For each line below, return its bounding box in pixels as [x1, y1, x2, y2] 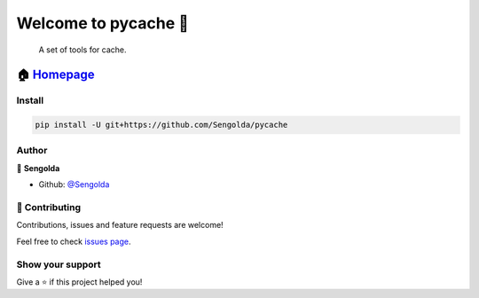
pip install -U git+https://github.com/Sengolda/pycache [35, 120, 288, 130]
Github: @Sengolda [38, 179, 110, 190]
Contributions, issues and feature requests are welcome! [16, 220, 224, 231]
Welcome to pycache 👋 [16, 13, 190, 33]
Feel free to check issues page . [16, 236, 131, 247]
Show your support [16, 258, 101, 271]
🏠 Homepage [16, 67, 95, 82]
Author [16, 145, 48, 157]
